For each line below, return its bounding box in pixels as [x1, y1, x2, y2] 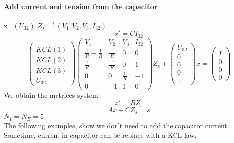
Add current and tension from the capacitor [4, 1, 158, 11]
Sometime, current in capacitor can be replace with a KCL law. [4, 130, 197, 140]
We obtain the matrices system [4, 89, 98, 100]
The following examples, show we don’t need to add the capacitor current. [4, 120, 229, 130]
